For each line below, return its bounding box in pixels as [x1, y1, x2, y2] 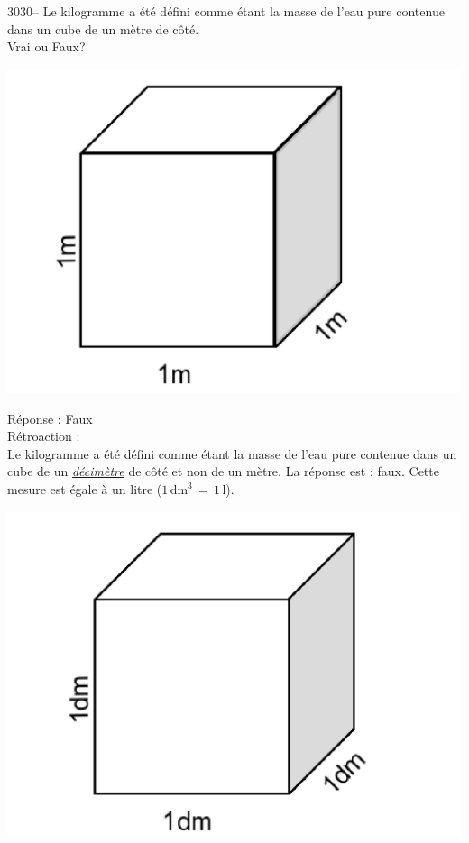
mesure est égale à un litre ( [7, 480, 162, 499]
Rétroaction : [7, 426, 80, 445]
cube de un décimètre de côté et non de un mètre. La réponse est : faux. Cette [7, 462, 439, 481]
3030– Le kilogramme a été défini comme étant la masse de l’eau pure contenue [7, 2, 445, 20]
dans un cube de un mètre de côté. [7, 19, 199, 38]
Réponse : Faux [7, 408, 93, 427]
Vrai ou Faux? [7, 37, 86, 56]
